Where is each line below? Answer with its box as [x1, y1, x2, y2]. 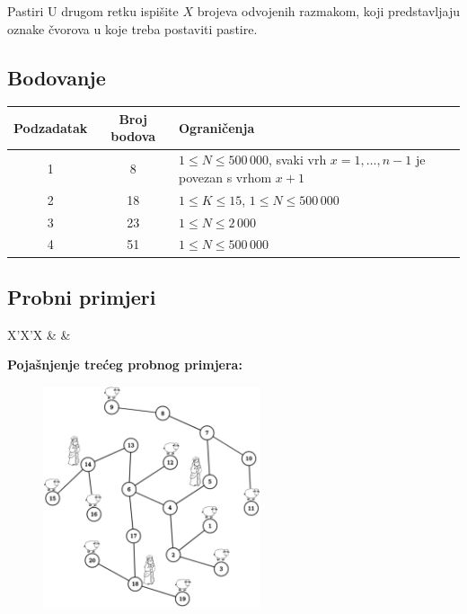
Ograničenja [179, 118, 255, 137]
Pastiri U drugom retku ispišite [7, 2, 179, 20]
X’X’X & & [7, 325, 71, 343]
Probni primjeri [7, 282, 156, 310]
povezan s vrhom [179, 167, 272, 186]
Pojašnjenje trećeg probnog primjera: [7, 355, 242, 374]
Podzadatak [13, 118, 88, 137]
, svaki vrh [268, 150, 327, 169]
